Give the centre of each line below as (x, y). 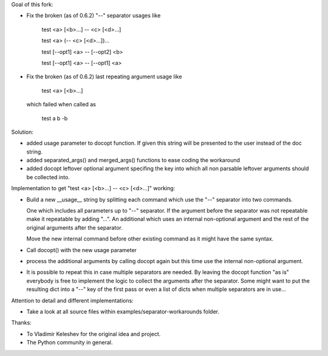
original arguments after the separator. (74, 227)
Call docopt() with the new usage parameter (81, 250)
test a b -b (55, 118)
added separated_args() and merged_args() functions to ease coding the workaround (133, 160)
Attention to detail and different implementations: (72, 300)
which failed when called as (61, 104)
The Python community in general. (70, 343)
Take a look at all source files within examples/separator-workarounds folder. (123, 311)
